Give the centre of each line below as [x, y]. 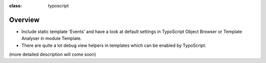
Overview [24, 20]
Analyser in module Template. [52, 38]
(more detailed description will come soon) [52, 55]
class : [16, 6]
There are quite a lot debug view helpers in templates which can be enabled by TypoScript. [114, 45]
